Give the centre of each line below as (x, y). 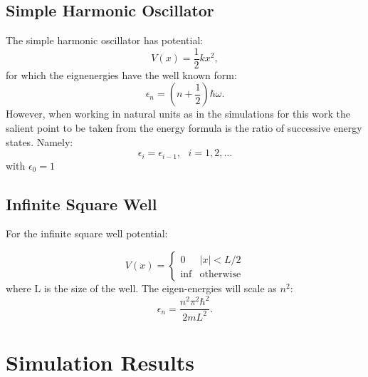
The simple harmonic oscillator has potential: (105, 40)
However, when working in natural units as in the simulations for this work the (178, 114)
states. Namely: (40, 141)
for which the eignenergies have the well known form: (121, 74)
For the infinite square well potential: (87, 233)
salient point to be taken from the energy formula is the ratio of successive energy (184, 128)
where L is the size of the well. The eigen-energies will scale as (141, 288)
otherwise (220, 275)
